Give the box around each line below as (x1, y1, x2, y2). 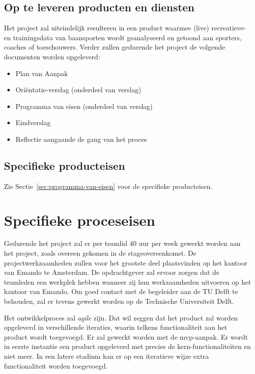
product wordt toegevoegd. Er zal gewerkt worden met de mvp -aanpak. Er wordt (4, 331, 248, 342)
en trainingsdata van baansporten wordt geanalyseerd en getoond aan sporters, (4, 32, 242, 42)
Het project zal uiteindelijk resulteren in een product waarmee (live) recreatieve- (4, 23, 246, 33)
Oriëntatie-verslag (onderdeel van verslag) (15, 84, 142, 95)
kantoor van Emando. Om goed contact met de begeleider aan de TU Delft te (4, 286, 238, 296)
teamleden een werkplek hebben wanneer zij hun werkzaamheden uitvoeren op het (4, 276, 251, 287)
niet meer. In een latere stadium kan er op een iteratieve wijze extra (4, 351, 209, 361)
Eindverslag (15, 117, 51, 128)
